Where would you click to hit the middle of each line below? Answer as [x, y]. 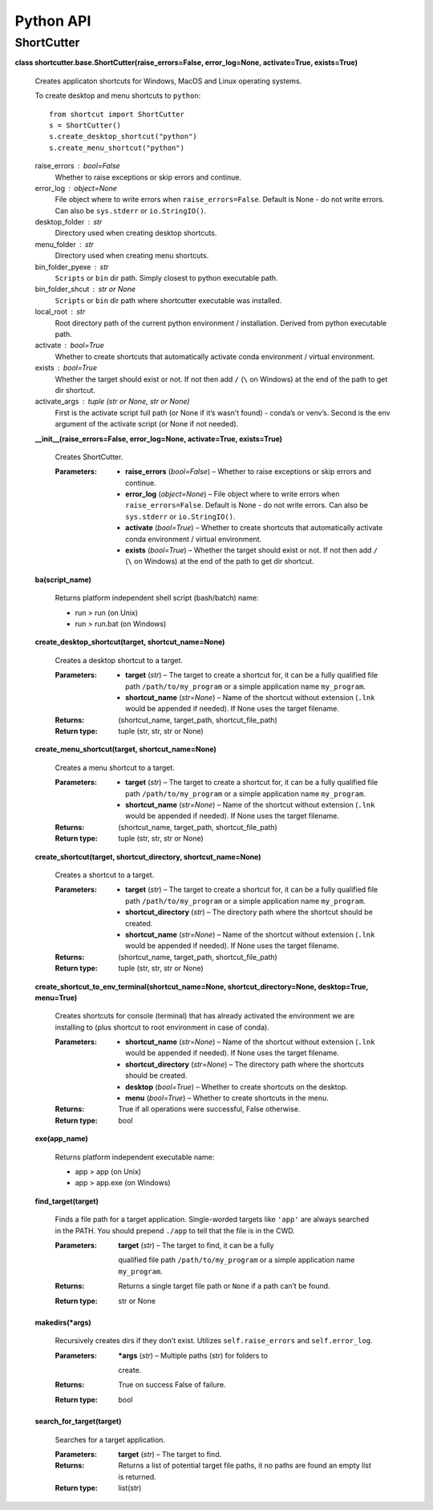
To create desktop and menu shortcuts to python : [118, 95]
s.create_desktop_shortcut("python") [123, 137]
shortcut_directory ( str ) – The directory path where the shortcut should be [249, 912]
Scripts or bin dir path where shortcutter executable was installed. [168, 300]
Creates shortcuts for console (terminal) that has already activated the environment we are [205, 1016]
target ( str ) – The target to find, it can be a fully [196, 1245]
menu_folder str [64, 244]
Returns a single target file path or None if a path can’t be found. [224, 1286]
